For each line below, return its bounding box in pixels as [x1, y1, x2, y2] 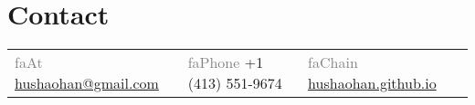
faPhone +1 [187, 52, 264, 73]
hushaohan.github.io [308, 72, 437, 94]
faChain [308, 52, 358, 73]
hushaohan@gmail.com [15, 72, 159, 94]
